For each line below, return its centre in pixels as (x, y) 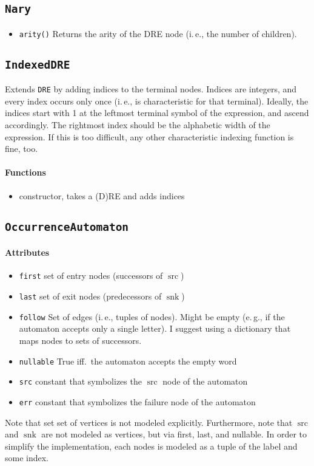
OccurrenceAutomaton (67, 227)
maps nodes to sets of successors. (80, 340)
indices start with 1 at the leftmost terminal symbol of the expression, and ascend (157, 113)
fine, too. (22, 149)
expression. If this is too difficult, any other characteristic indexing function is (149, 136)
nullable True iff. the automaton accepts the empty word (128, 361)
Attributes (27, 252)
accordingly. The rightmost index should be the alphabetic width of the (138, 125)
